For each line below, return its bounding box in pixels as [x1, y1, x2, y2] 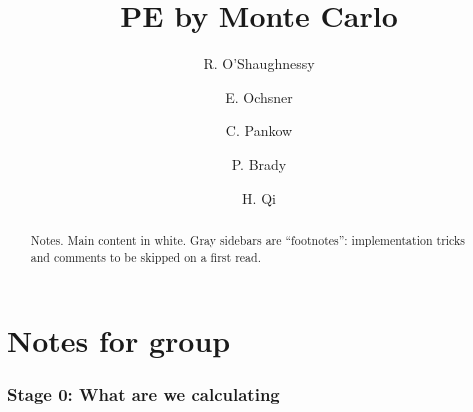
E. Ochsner [225, 86, 293, 107]
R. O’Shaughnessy [203, 53, 315, 74]
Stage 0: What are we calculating [7, 382, 280, 407]
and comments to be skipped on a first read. [30, 248, 261, 265]
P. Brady [231, 153, 287, 174]
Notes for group [7, 320, 231, 361]
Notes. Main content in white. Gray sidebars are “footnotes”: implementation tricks [30, 231, 466, 248]
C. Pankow [225, 120, 293, 141]
